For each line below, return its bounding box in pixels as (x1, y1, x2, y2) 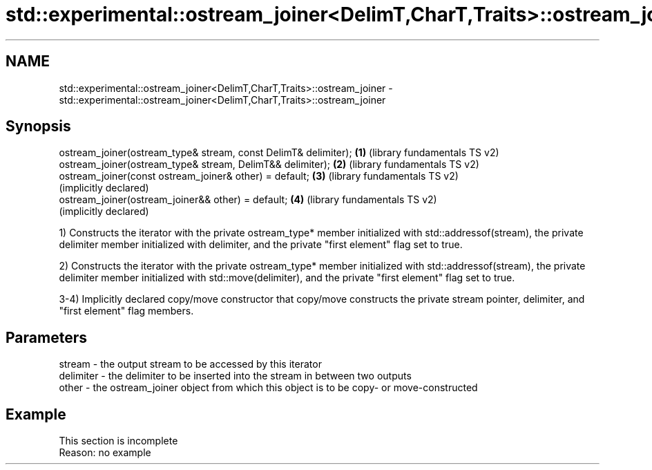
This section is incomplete (59, 435, 178, 447)
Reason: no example (59, 446, 151, 459)
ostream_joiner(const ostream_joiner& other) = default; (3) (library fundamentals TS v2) (59, 170, 459, 182)
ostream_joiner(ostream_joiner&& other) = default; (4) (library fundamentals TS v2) (59, 194, 437, 206)
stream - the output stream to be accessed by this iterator (59, 358, 322, 370)
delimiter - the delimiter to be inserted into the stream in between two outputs (59, 370, 412, 382)
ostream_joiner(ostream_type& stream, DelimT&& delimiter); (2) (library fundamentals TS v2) (59, 158, 479, 171)
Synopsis (6, 117, 71, 135)
